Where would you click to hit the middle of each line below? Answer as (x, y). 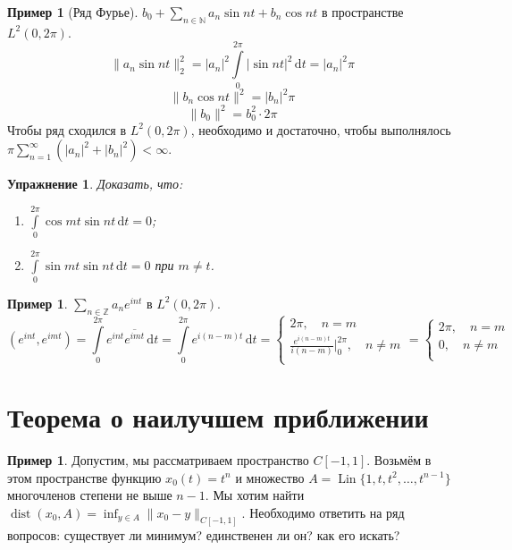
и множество (270, 477)
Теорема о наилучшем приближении (218, 416)
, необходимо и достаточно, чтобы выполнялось (321, 129)
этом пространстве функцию (84, 477)
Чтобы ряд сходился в (67, 129)
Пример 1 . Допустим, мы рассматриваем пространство (158, 459)
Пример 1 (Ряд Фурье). (73, 12)
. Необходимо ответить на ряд (323, 512)
